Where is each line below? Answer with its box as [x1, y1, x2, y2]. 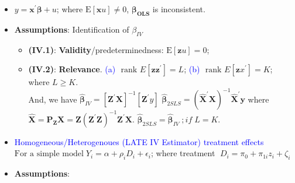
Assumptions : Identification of [14, 23, 129, 35]
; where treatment [151, 147, 215, 159]
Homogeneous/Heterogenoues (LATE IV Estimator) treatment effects [14, 135, 264, 147]
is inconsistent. [152, 3, 205, 15]
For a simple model [14, 150, 84, 159]
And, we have [28, 93, 77, 105]
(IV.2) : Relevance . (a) [28, 63, 116, 75]
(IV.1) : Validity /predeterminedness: [28, 43, 164, 55]
